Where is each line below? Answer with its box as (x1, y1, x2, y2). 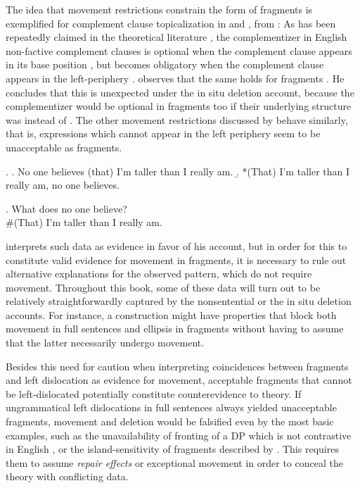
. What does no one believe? (6, 201, 127, 215)
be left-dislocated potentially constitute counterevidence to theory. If (6, 386, 302, 401)
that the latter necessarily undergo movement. (6, 335, 205, 350)
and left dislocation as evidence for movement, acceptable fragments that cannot (6, 373, 352, 387)
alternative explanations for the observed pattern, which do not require (6, 266, 312, 281)
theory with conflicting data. (6, 469, 129, 484)
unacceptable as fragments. (6, 139, 122, 154)
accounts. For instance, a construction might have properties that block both (6, 307, 337, 322)
